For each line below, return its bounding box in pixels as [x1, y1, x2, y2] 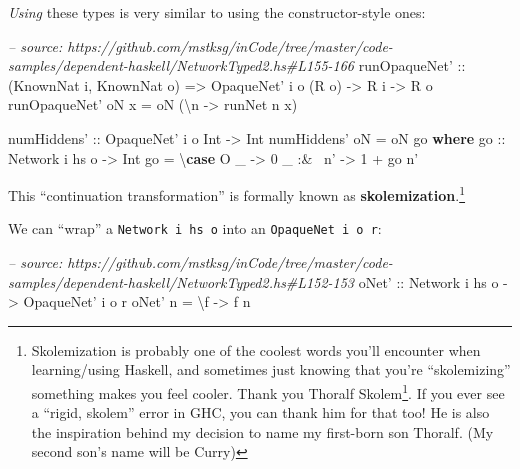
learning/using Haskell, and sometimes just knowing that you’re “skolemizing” [31, 359, 511, 380]
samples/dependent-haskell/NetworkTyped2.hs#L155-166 [8, 55, 355, 76]
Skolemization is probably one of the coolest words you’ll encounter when [31, 339, 481, 360]
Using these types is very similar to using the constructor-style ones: [8, 2, 426, 22]
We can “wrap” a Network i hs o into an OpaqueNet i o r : [8, 218, 382, 239]
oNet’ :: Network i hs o [358, 271, 499, 292]
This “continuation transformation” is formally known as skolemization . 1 [8, 182, 466, 205]
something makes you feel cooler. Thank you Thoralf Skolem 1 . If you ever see [31, 380, 505, 403]
